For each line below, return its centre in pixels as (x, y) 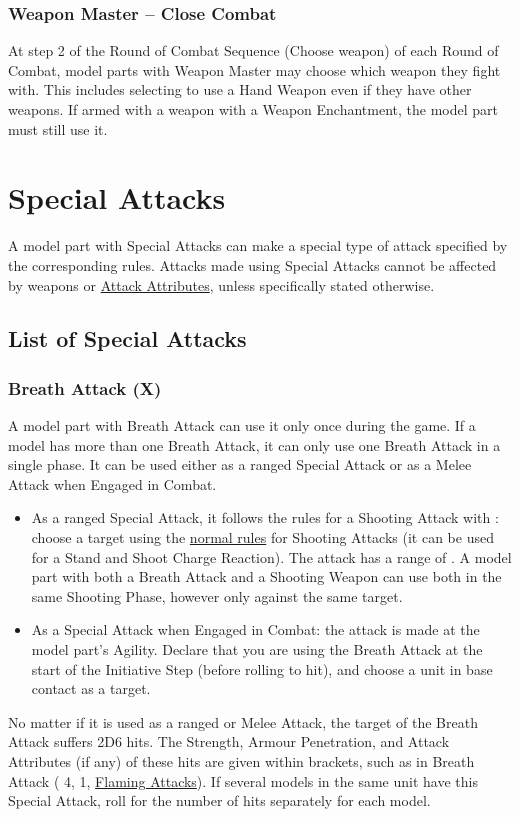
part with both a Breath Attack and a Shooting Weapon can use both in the (266, 576)
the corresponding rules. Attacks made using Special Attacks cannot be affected (252, 264)
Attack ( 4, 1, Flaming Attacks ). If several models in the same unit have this (243, 780)
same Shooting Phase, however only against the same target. (217, 595)
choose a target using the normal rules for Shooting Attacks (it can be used (262, 537)
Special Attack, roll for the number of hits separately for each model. (219, 800)
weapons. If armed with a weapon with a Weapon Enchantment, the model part (253, 109)
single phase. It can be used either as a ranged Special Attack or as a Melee (240, 464)
